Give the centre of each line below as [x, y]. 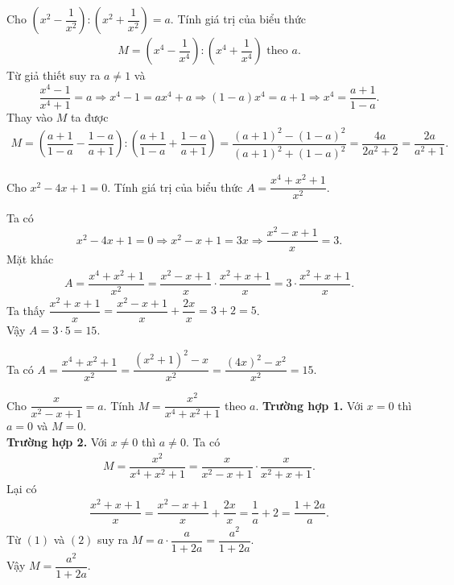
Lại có [22, 488]
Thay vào [30, 116]
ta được [90, 116]
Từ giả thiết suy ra [54, 75]
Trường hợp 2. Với [57, 441]
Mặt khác [30, 259]
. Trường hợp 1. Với [310, 405]
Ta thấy [26, 310]
